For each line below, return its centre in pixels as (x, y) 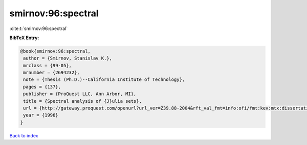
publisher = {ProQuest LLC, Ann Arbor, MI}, (80, 94)
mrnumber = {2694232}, (52, 73)
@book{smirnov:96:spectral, (55, 51)
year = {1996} (41, 115)
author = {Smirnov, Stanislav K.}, (68, 58)
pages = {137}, (42, 87)
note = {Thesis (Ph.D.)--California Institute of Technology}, (104, 80)
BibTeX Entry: (24, 38)
